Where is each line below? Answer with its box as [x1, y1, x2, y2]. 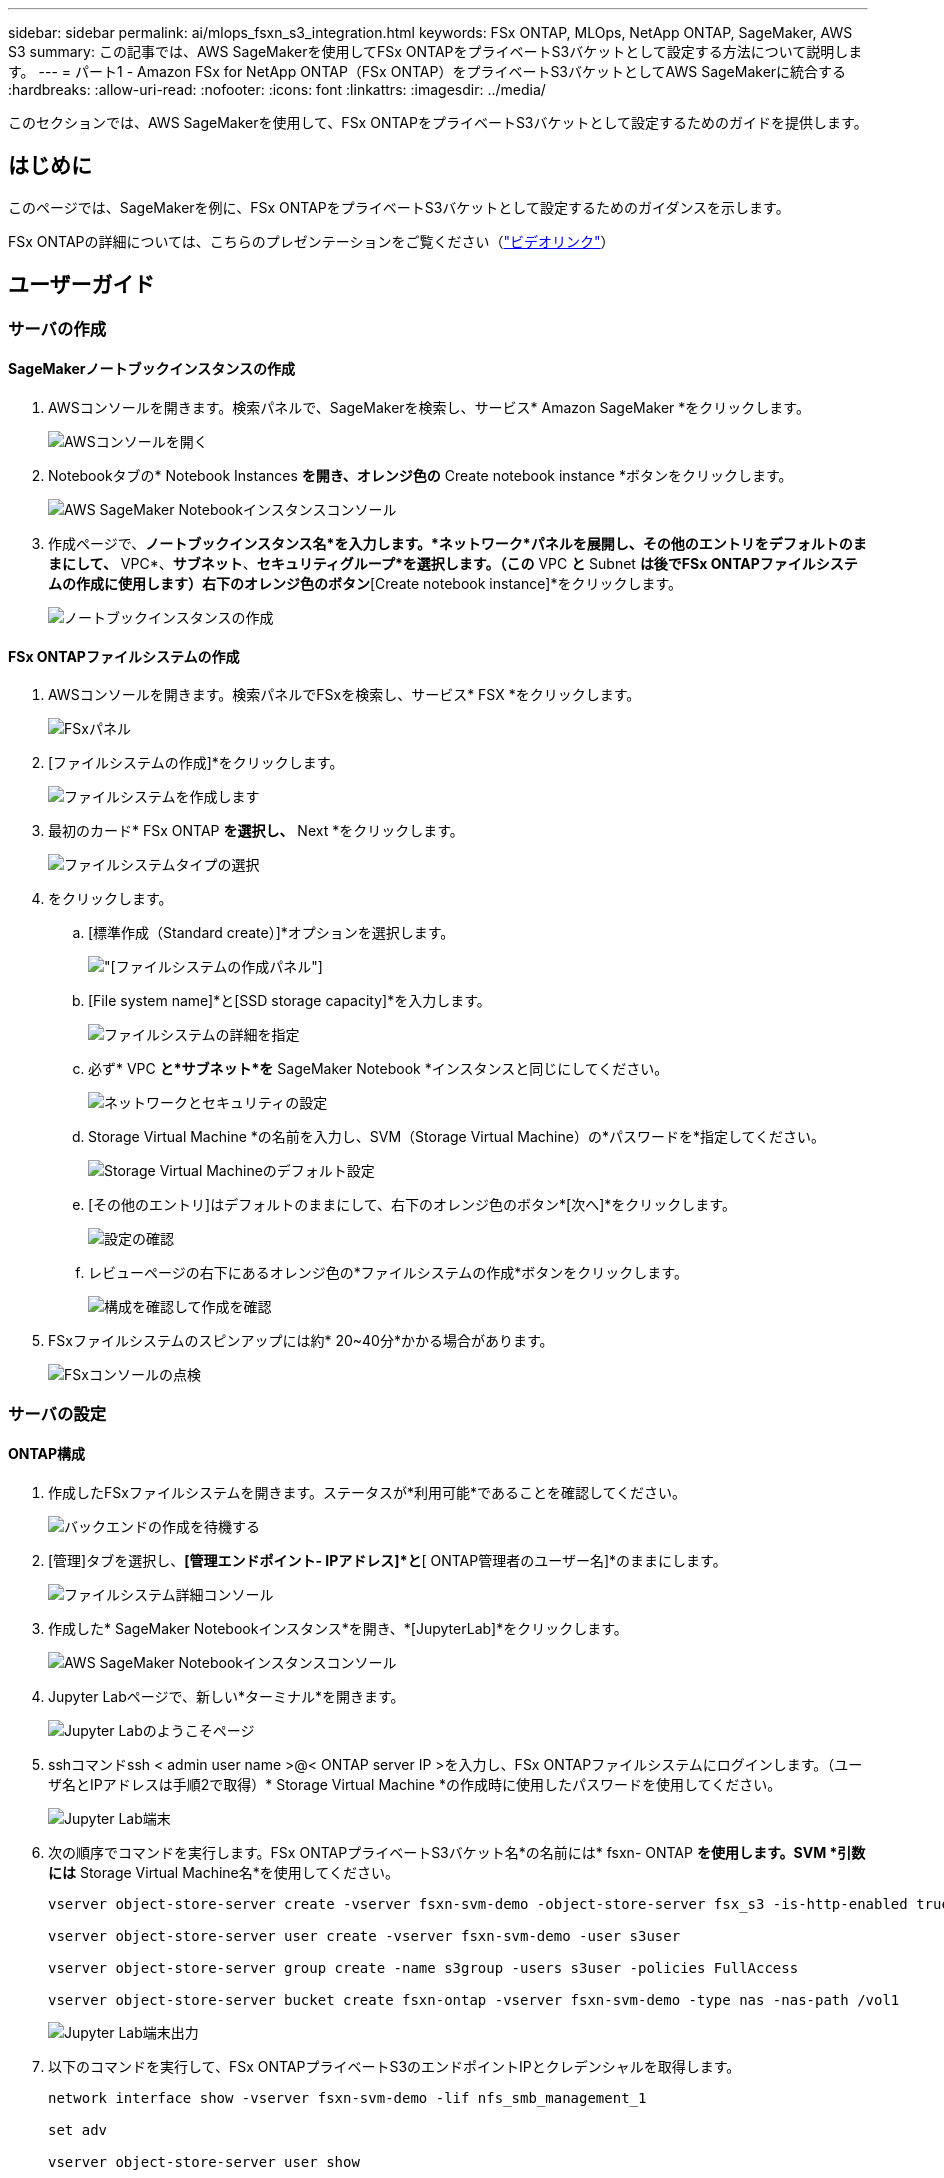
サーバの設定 [8, 1403, 106, 1424]
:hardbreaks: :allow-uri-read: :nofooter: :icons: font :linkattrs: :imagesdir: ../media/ [8, 81, 546, 98]
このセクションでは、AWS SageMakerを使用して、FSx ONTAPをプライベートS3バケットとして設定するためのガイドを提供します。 [8, 114, 868, 131]
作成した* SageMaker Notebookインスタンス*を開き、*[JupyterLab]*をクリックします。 [48, 1619, 628, 1637]
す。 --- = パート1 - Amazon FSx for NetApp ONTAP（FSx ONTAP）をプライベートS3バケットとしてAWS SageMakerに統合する [8, 63, 847, 80]
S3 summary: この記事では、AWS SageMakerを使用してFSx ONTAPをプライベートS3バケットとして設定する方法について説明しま [8, 43, 863, 60]
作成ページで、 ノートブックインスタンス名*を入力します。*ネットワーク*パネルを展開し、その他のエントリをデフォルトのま [48, 534, 867, 552]
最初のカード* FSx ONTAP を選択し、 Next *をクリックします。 [48, 822, 464, 840]
